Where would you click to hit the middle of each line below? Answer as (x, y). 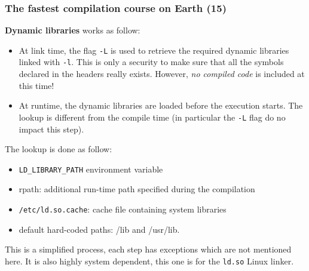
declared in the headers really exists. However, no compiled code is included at (162, 74)
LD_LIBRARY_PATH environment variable (91, 169)
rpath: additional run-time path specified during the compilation (137, 189)
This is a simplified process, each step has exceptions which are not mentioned (148, 249)
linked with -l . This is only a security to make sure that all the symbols (151, 62)
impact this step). (51, 129)
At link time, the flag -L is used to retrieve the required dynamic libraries (154, 50)
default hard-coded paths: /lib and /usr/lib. (99, 229)
